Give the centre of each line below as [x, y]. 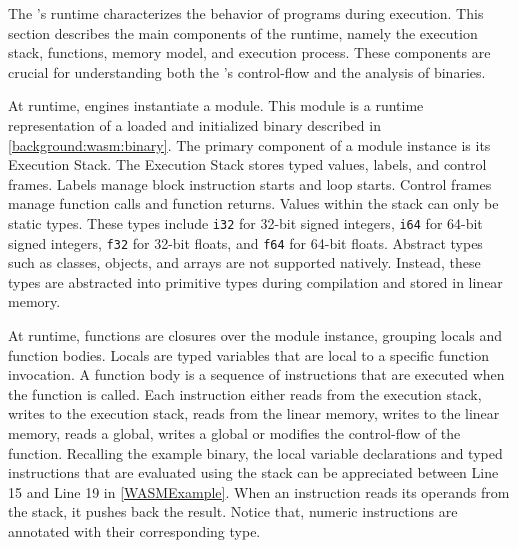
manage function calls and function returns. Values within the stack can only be [253, 203]
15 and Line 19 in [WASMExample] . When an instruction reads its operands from [259, 491]
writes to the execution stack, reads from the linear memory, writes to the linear [254, 413]
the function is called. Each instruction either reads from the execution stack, [245, 393]
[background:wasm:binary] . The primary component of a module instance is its [249, 144]
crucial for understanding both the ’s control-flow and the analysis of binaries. [247, 71]
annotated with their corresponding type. [134, 530]
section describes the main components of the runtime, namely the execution [243, 32]
